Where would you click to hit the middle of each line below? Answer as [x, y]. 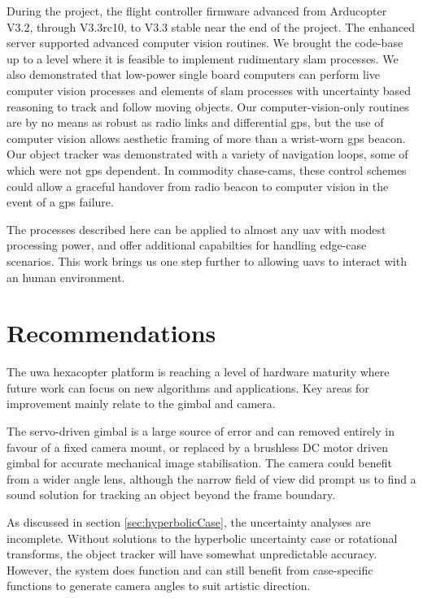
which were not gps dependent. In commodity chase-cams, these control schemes [207, 169]
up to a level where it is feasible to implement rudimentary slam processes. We [203, 58]
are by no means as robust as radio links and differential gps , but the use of [195, 122]
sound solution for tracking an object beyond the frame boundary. [171, 495]
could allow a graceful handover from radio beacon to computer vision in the [198, 186]
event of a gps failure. [60, 202]
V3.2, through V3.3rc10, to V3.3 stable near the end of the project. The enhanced [211, 26]
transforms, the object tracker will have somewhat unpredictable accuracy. [192, 554]
